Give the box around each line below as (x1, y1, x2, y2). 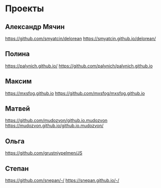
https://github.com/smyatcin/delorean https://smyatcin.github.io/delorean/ (5, 35, 156, 41)
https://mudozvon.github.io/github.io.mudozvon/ (5, 123, 104, 128)
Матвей (5, 104, 31, 113)
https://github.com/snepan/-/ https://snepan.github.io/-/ (5, 178, 120, 184)
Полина (5, 50, 30, 58)
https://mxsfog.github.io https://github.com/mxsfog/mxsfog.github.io (5, 90, 145, 96)
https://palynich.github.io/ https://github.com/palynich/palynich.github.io (5, 63, 153, 69)
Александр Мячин (5, 23, 65, 31)
